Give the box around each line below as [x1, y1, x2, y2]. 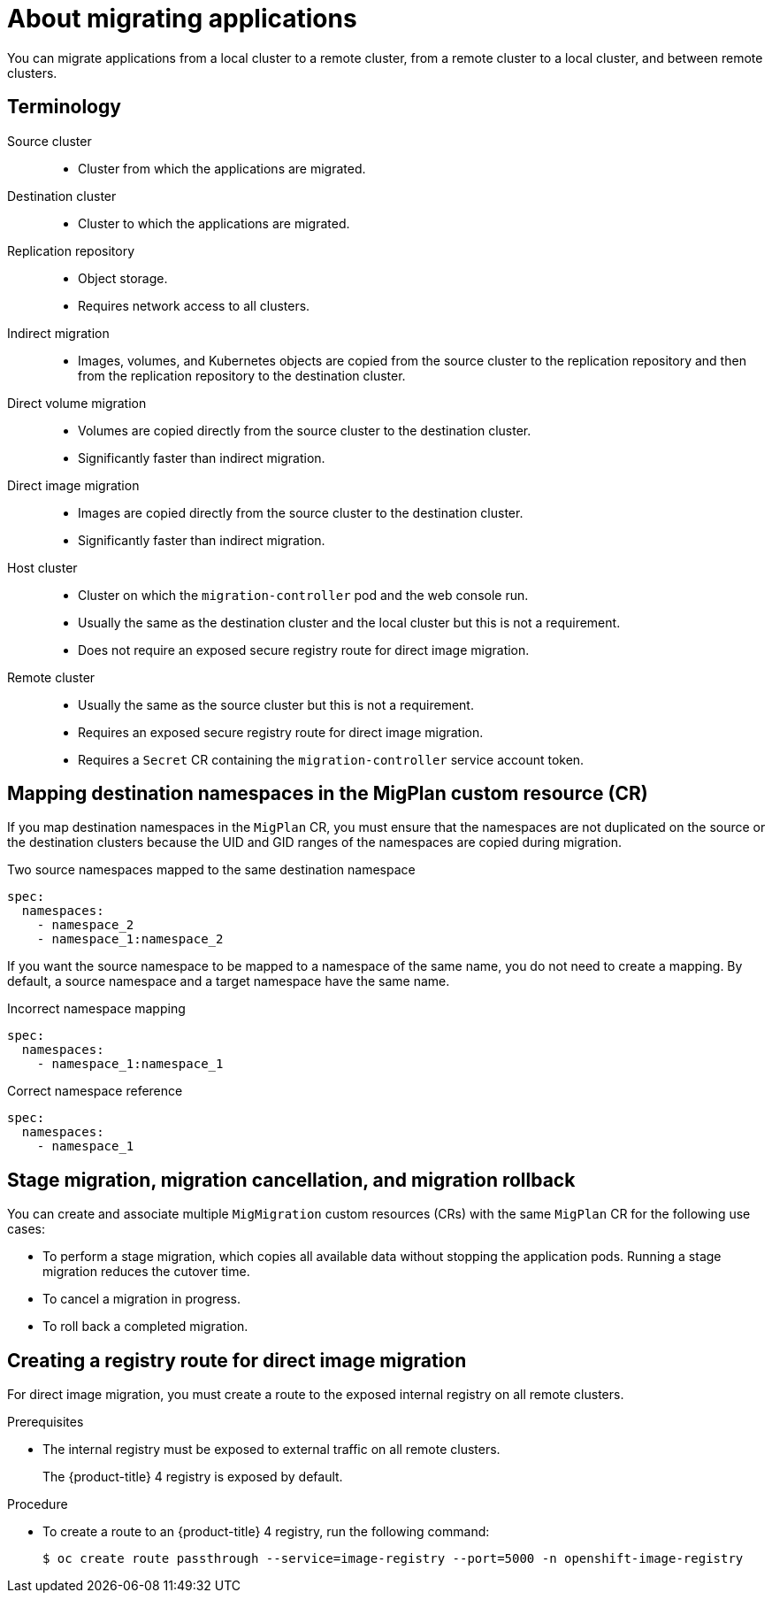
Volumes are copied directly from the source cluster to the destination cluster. [78, 422, 531, 438]
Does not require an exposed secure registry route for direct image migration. [78, 642, 530, 658]
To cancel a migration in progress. [42, 1291, 241, 1307]
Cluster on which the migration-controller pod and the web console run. [78, 587, 529, 603]
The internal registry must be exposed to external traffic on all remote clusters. [42, 1442, 501, 1458]
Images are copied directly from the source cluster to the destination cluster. [78, 504, 524, 520]
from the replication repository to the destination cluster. [78, 367, 406, 383]
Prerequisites [7, 1414, 84, 1430]
